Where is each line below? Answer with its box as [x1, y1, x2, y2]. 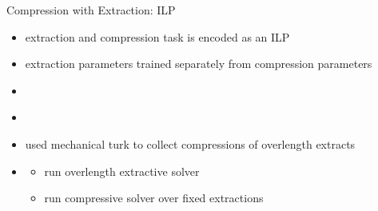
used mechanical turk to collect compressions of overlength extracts [25, 135, 356, 152]
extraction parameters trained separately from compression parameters [25, 55, 372, 72]
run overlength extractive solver [44, 162, 200, 179]
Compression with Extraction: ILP [6, 2, 176, 18]
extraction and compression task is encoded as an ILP [25, 28, 290, 45]
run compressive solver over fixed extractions [44, 189, 264, 206]
